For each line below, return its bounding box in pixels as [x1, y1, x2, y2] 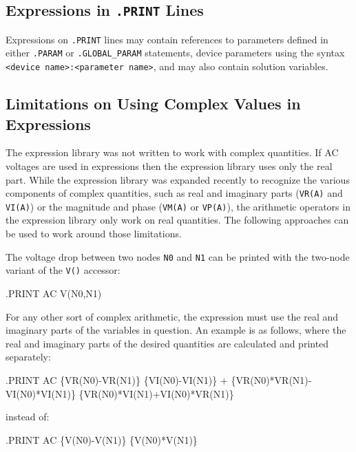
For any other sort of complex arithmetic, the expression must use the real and [6, 309, 339, 323]
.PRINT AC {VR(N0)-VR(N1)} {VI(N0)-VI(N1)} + [6, 372, 228, 387]
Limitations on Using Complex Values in [6, 93, 301, 114]
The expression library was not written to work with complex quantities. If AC [6, 145, 339, 160]
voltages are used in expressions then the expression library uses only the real [6, 158, 333, 173]
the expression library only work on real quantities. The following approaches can [6, 213, 349, 227]
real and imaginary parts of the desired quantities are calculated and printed [6, 336, 329, 350]
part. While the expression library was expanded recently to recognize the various [6, 172, 350, 186]
